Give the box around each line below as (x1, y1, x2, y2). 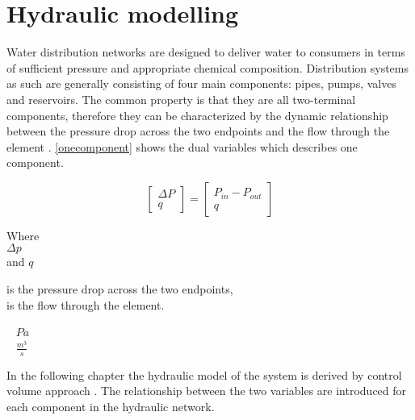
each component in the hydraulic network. (6, 397, 215, 414)
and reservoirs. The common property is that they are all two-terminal (6, 90, 356, 107)
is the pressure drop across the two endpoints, (6, 281, 233, 297)
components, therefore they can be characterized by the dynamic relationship (6, 106, 388, 123)
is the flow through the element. (6, 296, 165, 313)
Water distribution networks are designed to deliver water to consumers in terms (6, 44, 405, 60)
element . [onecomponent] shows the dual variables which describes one (6, 138, 358, 155)
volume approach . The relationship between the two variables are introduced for (6, 382, 407, 399)
